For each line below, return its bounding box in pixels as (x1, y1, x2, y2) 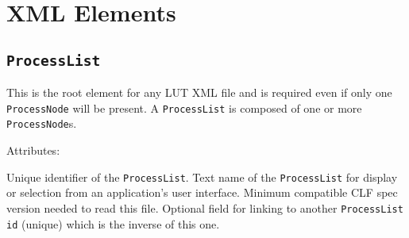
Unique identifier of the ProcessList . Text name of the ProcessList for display (6, 168, 398, 185)
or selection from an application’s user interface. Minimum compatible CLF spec (6, 184, 398, 201)
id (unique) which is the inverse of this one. (6, 215, 220, 232)
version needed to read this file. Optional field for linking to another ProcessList (6, 199, 403, 216)
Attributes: (6, 142, 60, 159)
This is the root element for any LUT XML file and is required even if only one (6, 84, 392, 101)
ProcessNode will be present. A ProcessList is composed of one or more (6, 99, 362, 116)
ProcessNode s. (6, 115, 77, 132)
